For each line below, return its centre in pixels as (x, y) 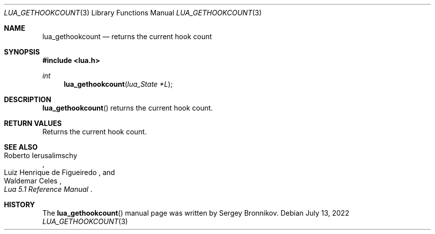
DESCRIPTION (28, 99)
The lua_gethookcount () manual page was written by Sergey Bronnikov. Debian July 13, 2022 (196, 213)
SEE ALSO (21, 147)
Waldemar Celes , (33, 181)
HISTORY (20, 205)
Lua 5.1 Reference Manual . (48, 189)
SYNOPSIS (22, 52)
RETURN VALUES (33, 123)
